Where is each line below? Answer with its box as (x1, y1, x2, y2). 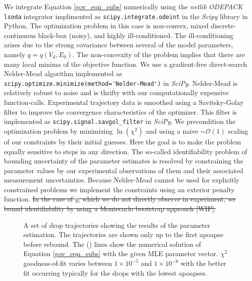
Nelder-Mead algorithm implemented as (4, 68, 122, 79)
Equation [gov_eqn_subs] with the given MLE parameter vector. (23, 248, 218, 259)
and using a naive (145, 125, 198, 136)
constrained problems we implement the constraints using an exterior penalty (4, 184, 235, 194)
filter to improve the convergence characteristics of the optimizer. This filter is (4, 106, 237, 117)
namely (4, 49, 25, 60)
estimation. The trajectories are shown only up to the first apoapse (23, 229, 224, 240)
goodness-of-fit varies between (23, 258, 112, 268)
